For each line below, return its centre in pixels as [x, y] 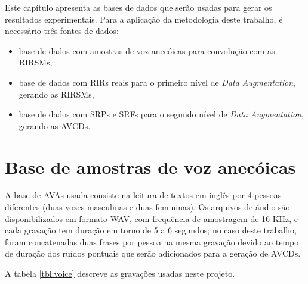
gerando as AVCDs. [55, 125]
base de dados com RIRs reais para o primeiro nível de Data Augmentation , [157, 82]
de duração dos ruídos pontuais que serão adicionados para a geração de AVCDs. [153, 253]
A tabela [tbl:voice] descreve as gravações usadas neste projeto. [120, 274]
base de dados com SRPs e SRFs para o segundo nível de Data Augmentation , [161, 114]
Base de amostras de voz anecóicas [150, 166]
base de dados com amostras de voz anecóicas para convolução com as [147, 50]
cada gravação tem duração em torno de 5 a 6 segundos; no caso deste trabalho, [151, 230]
